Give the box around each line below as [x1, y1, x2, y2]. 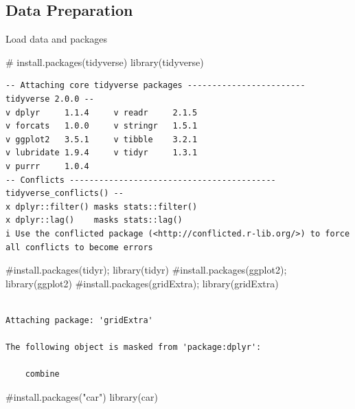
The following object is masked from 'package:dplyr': [5, 342, 262, 353]
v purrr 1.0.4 [5, 161, 89, 171]
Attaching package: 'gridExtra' [5, 315, 153, 325]
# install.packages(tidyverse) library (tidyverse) [5, 54, 204, 69]
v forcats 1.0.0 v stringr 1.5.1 [5, 121, 198, 131]
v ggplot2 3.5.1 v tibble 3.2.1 [5, 134, 198, 144]
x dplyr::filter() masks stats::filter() [5, 201, 198, 212]
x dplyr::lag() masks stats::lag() [5, 215, 183, 225]
